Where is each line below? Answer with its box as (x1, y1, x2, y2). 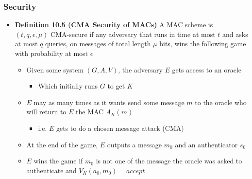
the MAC (76, 107, 104, 117)
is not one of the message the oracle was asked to (96, 156, 242, 166)
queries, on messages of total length (45, 38, 151, 49)
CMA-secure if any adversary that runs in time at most (50, 29, 216, 39)
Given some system (26, 64, 84, 74)
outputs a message (107, 139, 162, 149)
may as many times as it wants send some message (34, 97, 185, 107)
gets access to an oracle (172, 64, 242, 74)
